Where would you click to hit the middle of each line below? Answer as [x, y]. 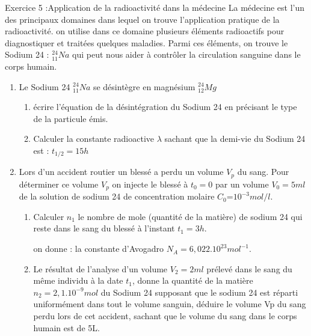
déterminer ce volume [59, 184]
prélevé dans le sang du [249, 268]
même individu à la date [78, 280]
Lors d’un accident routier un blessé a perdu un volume [121, 172]
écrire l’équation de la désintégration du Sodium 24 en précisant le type [165, 107]
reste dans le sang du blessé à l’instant [104, 228]
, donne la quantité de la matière [192, 280]
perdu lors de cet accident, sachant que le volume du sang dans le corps [165, 316]
